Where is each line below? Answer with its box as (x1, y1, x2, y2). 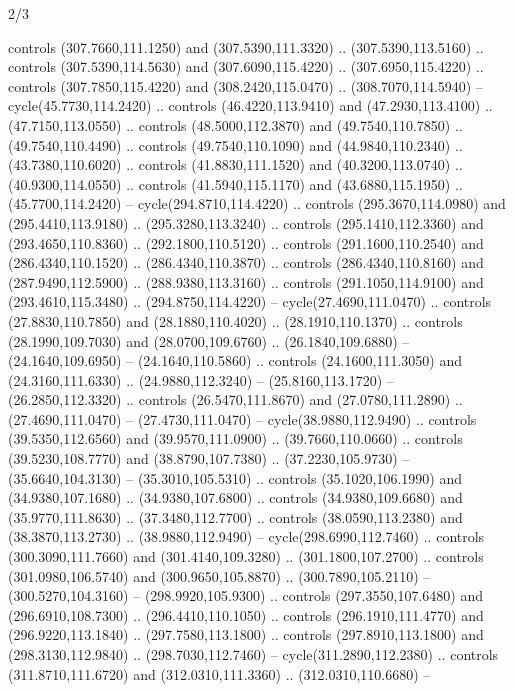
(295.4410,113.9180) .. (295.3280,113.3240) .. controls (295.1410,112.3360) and (8, 212, 484, 233)
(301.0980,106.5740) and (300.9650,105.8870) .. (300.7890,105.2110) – (8, 565, 431, 586)
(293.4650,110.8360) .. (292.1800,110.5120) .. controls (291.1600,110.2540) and (8, 232, 484, 253)
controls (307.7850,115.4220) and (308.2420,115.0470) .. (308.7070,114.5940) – (8, 75, 483, 96)
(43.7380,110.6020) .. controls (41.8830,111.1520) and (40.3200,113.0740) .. (8, 154, 463, 175)
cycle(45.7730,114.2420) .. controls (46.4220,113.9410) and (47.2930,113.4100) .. (8, 95, 493, 116)
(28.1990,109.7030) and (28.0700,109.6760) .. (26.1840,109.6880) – (8, 330, 410, 351)
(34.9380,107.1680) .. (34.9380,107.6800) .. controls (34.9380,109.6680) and (8, 487, 463, 508)
